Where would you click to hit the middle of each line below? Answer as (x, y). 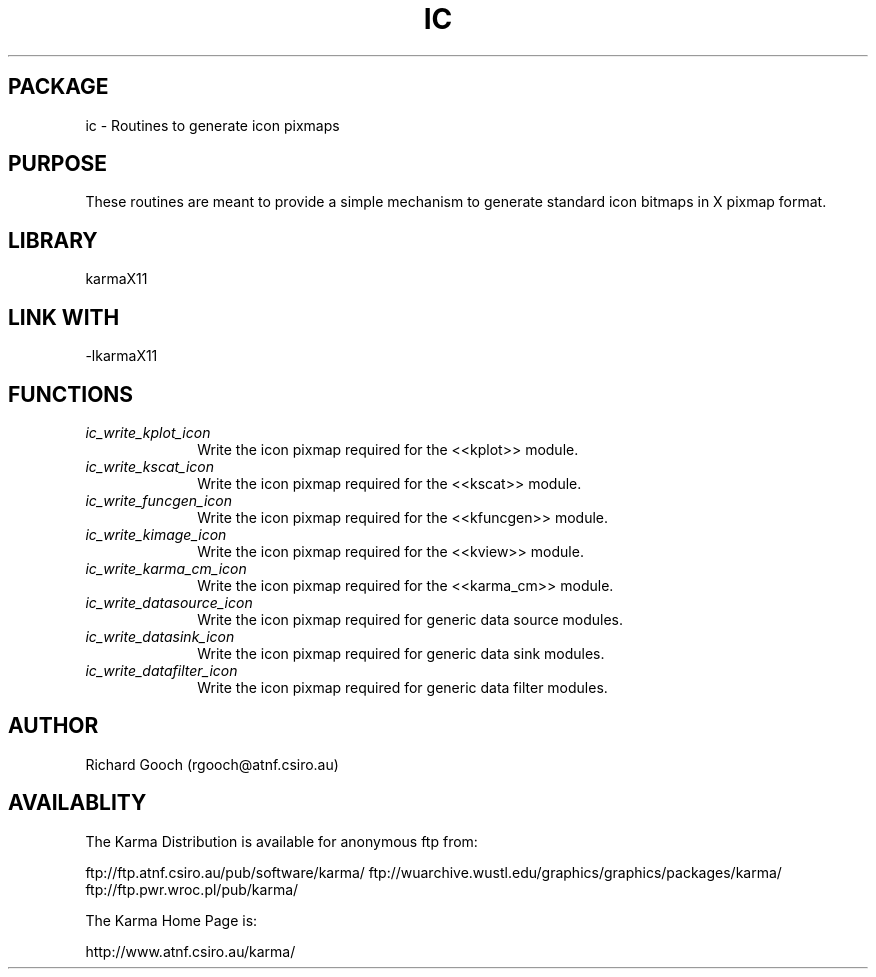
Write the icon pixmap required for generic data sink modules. (401, 653)
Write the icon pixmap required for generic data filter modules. (402, 687)
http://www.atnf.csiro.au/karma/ (190, 951)
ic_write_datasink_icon (160, 636)
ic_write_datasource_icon (169, 602)
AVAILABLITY (77, 803)
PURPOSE (58, 164)
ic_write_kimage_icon (156, 534)
